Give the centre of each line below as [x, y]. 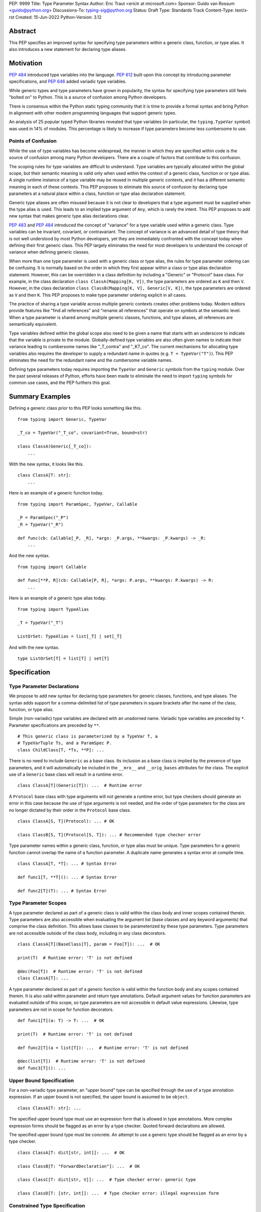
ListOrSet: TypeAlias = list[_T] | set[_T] [70, 637]
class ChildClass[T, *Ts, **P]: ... [61, 750]
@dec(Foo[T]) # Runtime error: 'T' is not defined [80, 971]
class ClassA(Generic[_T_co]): [55, 447]
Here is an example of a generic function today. [56, 493]
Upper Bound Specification [42, 1080]
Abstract [22, 31]
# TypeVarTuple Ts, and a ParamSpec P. [65, 743]
